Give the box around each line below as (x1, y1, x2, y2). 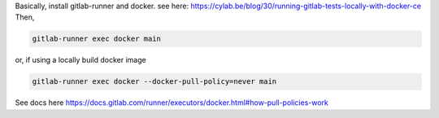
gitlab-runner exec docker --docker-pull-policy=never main (32, 77, 277, 86)
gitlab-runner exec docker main (32, 34, 162, 44)
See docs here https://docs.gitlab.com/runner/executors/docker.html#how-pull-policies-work (15, 98, 328, 107)
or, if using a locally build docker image (15, 55, 146, 65)
